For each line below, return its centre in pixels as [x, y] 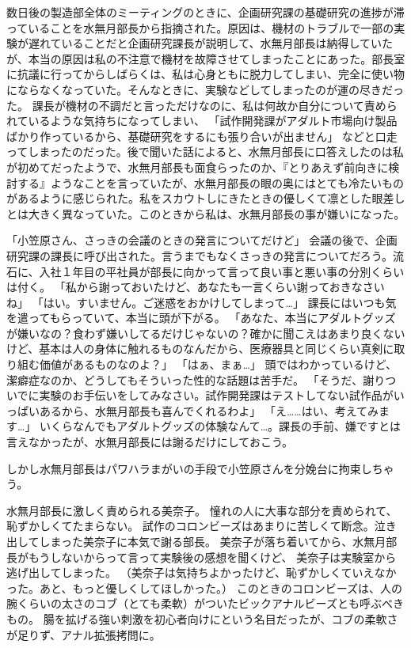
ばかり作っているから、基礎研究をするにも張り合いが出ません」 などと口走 [202, 136]
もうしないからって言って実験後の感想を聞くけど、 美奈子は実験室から [212, 557]
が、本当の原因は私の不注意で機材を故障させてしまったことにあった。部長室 [206, 58]
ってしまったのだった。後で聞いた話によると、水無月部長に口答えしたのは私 [205, 152]
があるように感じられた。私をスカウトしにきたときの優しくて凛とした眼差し [206, 198]
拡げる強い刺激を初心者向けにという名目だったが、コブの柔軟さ [232, 618]
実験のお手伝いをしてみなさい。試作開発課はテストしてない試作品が [216, 395]
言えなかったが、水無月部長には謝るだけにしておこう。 [150, 442]
